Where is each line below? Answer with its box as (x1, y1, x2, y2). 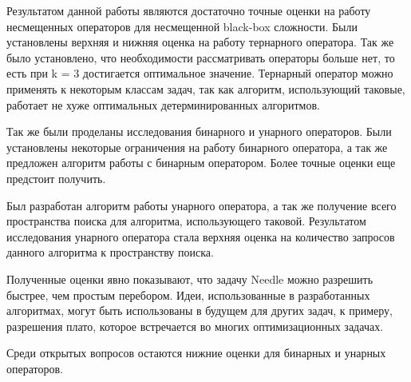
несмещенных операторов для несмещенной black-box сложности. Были (6, 18, 358, 34)
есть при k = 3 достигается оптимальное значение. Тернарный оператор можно (6, 65, 393, 82)
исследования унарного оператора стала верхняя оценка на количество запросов (6, 228, 395, 245)
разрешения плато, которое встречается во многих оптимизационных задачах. (6, 317, 384, 334)
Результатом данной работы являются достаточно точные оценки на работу (6, 2, 371, 18)
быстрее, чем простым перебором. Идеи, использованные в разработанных (6, 286, 370, 303)
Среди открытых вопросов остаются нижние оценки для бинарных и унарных (6, 344, 386, 361)
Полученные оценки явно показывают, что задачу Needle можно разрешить (6, 270, 373, 287)
